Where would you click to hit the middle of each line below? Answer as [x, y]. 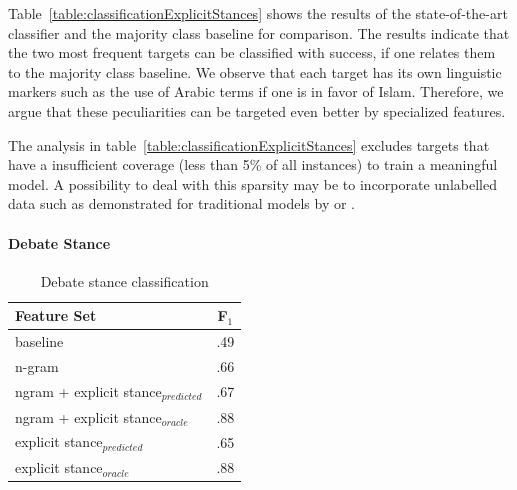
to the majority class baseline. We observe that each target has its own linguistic [255, 71]
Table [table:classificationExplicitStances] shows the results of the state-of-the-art [258, 13]
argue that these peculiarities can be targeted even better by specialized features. [257, 110]
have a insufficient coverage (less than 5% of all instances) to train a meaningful [253, 164]
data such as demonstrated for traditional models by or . [181, 203]
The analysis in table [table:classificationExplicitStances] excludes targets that [249, 144]
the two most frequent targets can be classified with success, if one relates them [252, 52]
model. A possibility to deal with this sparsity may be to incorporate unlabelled [252, 183]
